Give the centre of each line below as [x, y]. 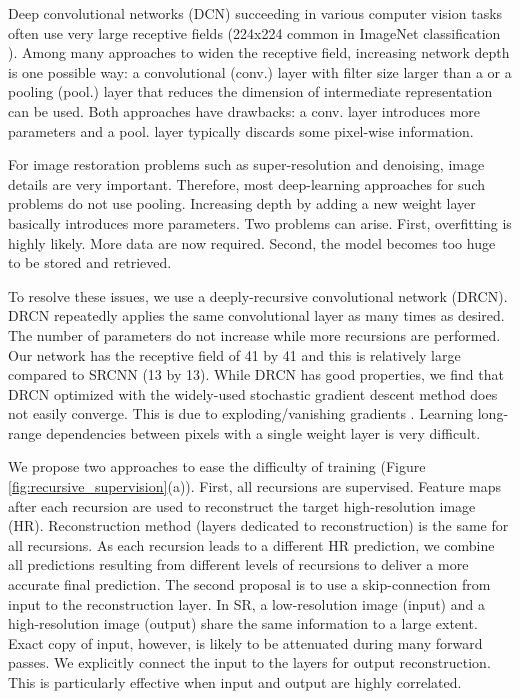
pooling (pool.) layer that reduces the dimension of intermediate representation [250, 91]
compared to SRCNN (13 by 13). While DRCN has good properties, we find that [256, 374]
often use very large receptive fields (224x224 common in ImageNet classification [254, 32]
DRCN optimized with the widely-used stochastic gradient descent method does [253, 393]
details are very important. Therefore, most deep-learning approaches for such [247, 183]
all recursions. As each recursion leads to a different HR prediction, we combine [251, 544]
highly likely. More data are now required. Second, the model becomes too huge [252, 242]
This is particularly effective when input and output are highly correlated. [235, 682]
